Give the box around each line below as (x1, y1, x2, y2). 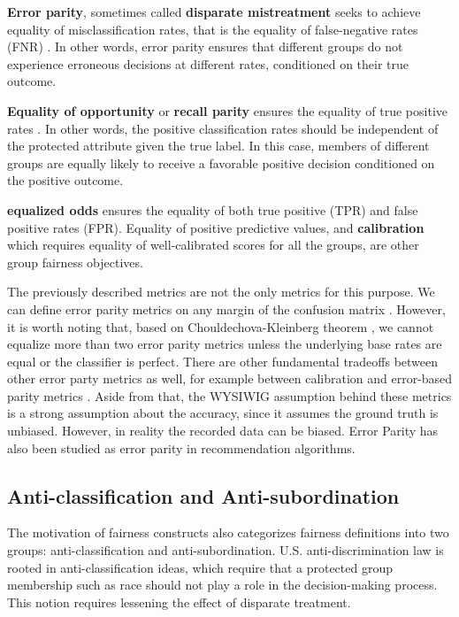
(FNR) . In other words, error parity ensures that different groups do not (7, 37, 403, 56)
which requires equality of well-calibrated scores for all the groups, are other (7, 235, 419, 254)
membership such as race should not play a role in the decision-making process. (7, 575, 438, 594)
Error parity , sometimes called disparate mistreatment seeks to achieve (7, 3, 421, 20)
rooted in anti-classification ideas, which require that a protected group (7, 558, 394, 576)
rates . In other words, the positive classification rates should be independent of (7, 119, 439, 137)
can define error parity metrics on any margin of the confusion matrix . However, (7, 299, 446, 318)
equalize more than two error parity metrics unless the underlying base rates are (7, 335, 442, 353)
